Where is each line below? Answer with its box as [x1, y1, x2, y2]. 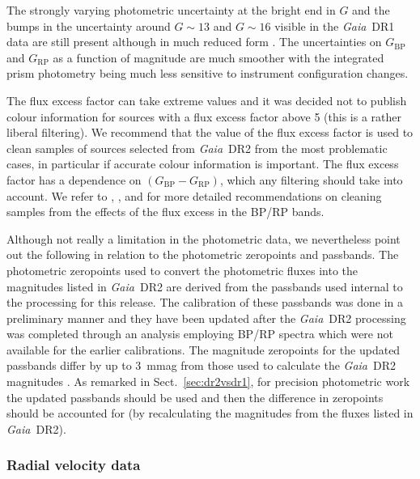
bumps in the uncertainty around [6, 17, 171, 34]
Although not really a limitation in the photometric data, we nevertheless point [6, 230, 401, 247]
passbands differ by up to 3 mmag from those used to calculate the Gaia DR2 [6, 357, 396, 374]
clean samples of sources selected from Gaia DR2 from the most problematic [6, 139, 388, 156]
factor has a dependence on [6, 171, 142, 188]
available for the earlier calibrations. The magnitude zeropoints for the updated [6, 341, 401, 358]
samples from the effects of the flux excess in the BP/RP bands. [6, 203, 325, 220]
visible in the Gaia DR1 [274, 17, 395, 34]
